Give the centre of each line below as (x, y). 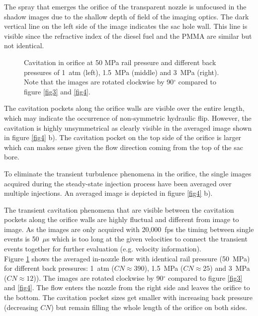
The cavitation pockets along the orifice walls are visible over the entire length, (124, 108)
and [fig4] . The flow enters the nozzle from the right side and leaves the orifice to (127, 287)
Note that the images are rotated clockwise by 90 (99, 82)
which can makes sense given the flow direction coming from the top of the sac (124, 147)
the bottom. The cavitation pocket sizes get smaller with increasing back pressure (128, 297)
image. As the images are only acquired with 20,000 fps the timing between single (129, 229)
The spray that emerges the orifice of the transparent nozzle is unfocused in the (125, 6)
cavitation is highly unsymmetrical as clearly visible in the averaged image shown (128, 127)
